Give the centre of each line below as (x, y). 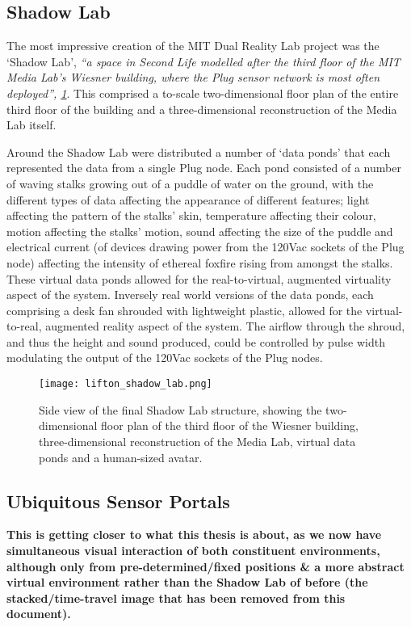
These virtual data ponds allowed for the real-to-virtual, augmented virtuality (199, 278)
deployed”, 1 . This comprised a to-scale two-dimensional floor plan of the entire (203, 93)
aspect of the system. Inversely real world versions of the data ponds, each (190, 295)
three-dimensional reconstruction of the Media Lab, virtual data (197, 441)
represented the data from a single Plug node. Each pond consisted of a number (204, 168)
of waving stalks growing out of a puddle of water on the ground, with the (190, 183)
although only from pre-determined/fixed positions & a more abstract (205, 566)
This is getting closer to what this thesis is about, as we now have (194, 534)
